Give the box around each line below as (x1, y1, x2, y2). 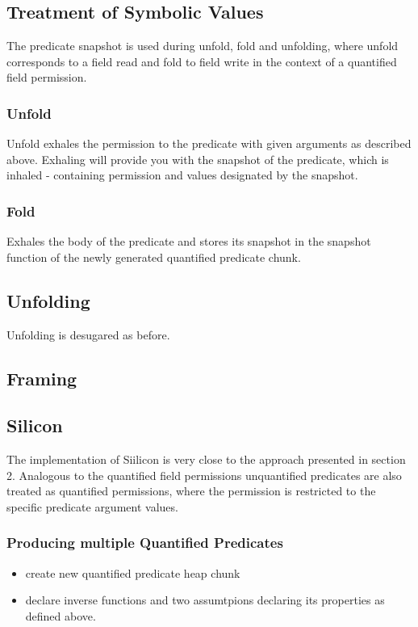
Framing (6, 365, 77, 390)
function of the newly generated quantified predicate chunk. (6, 248, 301, 265)
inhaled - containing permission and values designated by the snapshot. (6, 166, 358, 183)
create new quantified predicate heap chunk (25, 564, 240, 581)
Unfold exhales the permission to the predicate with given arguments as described (6, 135, 412, 152)
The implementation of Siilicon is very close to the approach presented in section (6, 451, 406, 468)
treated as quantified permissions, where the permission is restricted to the (6, 482, 376, 499)
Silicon (6, 413, 63, 438)
